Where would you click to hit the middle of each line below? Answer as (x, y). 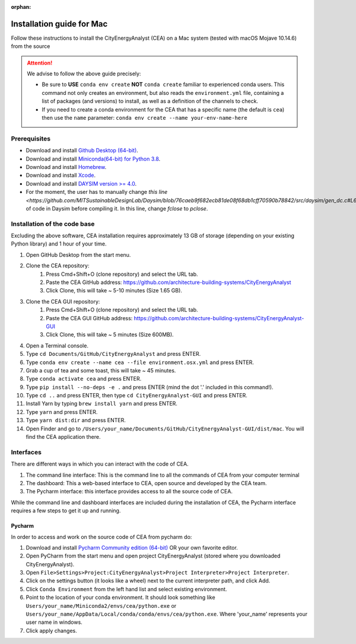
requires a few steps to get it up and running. (66, 511)
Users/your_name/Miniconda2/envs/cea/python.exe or (101, 605)
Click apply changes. (51, 630)
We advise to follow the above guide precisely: (84, 74)
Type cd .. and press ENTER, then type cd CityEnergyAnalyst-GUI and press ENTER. (136, 396)
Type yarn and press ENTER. (62, 412)
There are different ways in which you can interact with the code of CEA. (100, 464)
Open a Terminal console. (57, 345)
